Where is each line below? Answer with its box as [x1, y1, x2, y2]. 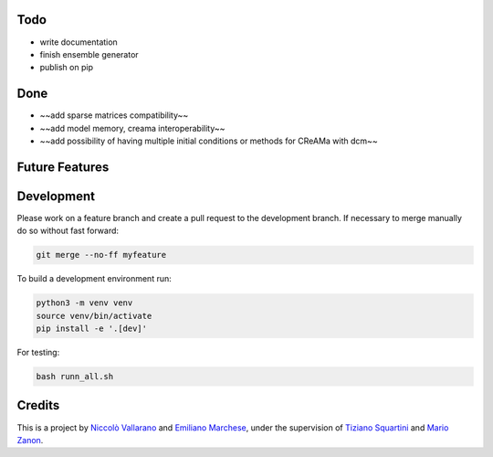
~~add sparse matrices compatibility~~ [39, 110, 189, 121]
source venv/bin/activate [36, 311, 152, 321]
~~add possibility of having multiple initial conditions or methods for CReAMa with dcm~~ [39, 135, 378, 146]
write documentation [39, 37, 118, 48]
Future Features [16, 159, 110, 175]
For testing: [16, 347, 60, 358]
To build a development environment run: [16, 273, 173, 284]
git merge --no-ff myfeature [36, 250, 167, 260]
